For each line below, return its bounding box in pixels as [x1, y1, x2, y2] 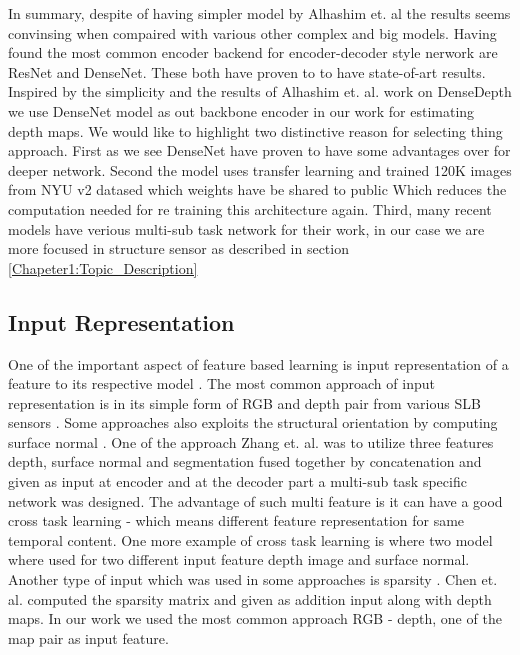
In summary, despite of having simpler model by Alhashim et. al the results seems [8, 3, 511, 23]
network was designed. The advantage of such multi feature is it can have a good [8, 490, 503, 511]
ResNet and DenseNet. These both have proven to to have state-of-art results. [8, 61, 486, 82]
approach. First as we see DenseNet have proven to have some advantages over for [8, 140, 511, 161]
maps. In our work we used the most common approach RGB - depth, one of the [8, 608, 502, 629]
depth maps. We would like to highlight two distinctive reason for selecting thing [8, 120, 503, 141]
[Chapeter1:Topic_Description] [8, 257, 198, 278]
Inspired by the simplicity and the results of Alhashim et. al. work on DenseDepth [8, 81, 512, 102]
